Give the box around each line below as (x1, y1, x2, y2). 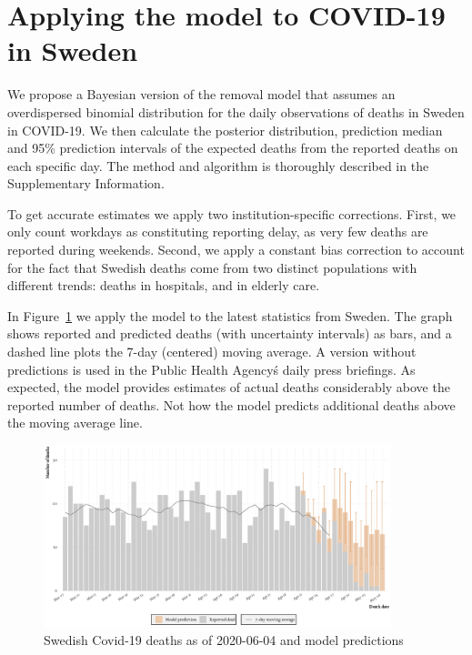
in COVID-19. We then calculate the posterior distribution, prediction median (7, 120, 443, 139)
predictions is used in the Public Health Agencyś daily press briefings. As (7, 359, 416, 378)
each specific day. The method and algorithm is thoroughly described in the (7, 156, 429, 175)
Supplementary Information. (7, 174, 165, 193)
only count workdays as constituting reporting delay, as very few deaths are (7, 222, 428, 241)
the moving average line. (7, 413, 143, 432)
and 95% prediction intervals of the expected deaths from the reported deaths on (7, 138, 458, 157)
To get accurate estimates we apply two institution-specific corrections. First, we (7, 204, 457, 223)
